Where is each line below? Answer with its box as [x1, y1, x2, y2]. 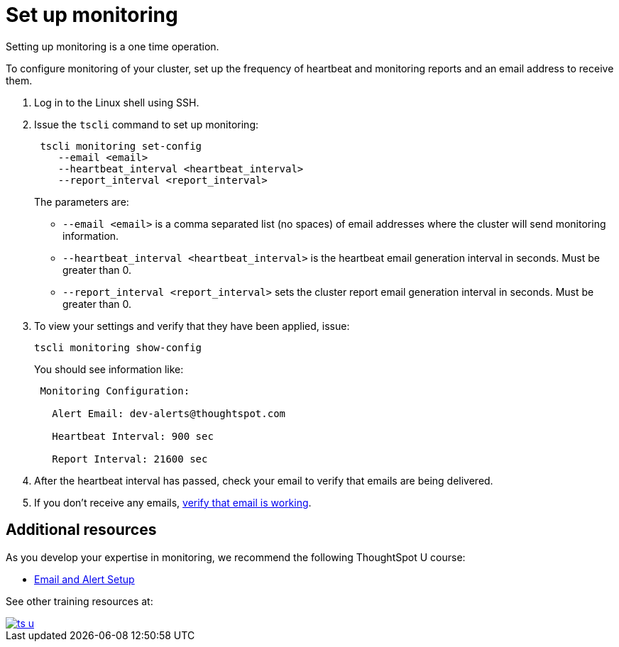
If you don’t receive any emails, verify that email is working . [34, 496, 312, 509]
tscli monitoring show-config [34, 341, 202, 353]
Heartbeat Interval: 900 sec [52, 430, 214, 442]
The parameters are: [34, 195, 129, 208]
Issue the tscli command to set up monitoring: [34, 118, 259, 131]
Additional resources [6, 521, 157, 539]
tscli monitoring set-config [40, 140, 202, 152]
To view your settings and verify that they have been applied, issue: [34, 319, 350, 332]
